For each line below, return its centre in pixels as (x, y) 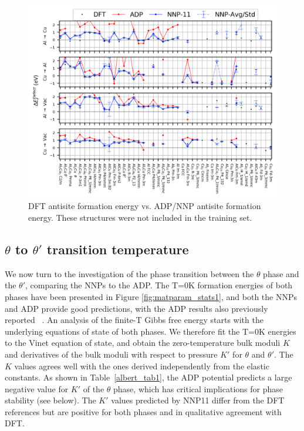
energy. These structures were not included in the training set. (140, 217)
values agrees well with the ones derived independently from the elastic (142, 366)
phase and (281, 273)
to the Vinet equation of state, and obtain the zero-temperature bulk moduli (143, 343)
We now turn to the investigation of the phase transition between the (129, 273)
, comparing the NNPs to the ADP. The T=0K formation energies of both (159, 285)
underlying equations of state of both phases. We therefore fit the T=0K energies (151, 331)
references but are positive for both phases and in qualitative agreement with (143, 411)
